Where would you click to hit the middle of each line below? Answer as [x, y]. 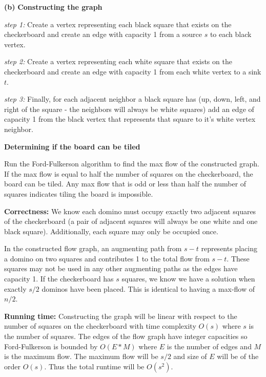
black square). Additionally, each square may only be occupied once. [111, 231]
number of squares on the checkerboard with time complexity [100, 326]
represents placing [229, 248]
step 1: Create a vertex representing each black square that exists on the [118, 24]
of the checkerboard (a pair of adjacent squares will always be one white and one [131, 221]
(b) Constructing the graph [53, 7]
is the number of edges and [209, 346]
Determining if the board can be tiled [72, 146]
